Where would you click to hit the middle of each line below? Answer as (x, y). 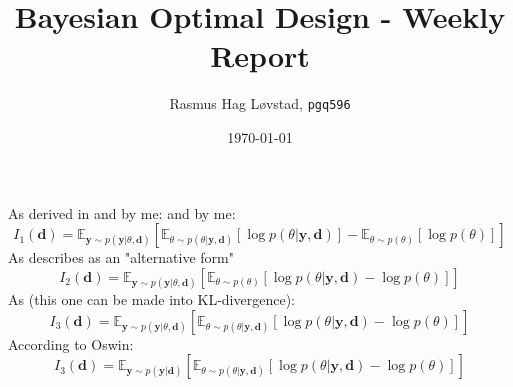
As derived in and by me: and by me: (122, 212)
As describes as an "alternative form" (121, 257)
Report (260, 55)
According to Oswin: (71, 343)
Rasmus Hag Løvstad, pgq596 (260, 103)
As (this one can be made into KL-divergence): (151, 298)
